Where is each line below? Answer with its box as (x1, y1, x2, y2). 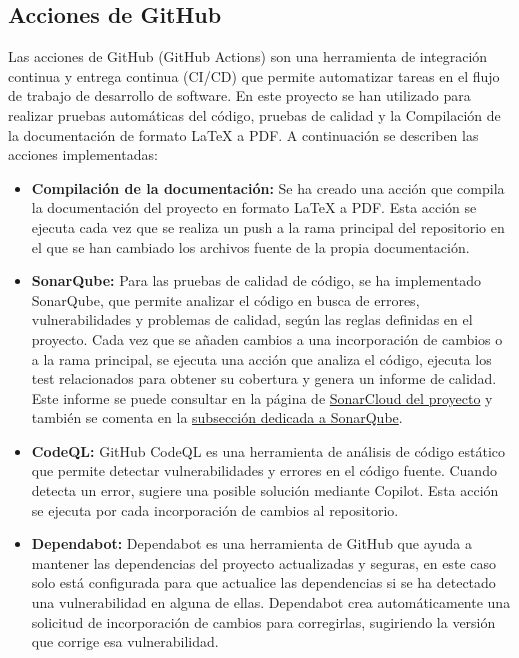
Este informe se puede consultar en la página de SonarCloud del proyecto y (31, 387, 493, 408)
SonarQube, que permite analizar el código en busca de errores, (31, 289, 420, 310)
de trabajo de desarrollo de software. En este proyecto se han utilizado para (8, 85, 471, 106)
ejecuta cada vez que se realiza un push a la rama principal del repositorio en (31, 216, 505, 237)
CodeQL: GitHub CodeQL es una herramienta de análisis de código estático (31, 440, 506, 461)
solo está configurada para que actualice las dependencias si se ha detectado (31, 572, 496, 593)
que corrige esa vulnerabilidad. (31, 631, 219, 652)
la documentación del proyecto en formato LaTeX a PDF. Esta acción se (31, 197, 477, 218)
